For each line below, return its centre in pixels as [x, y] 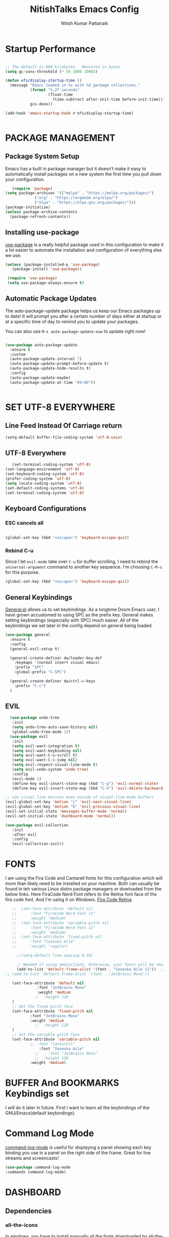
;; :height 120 [52, 1058]
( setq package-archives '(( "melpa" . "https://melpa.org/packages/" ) [80, 193]
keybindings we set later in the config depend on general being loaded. [79, 626]
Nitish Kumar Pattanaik [84, 23]
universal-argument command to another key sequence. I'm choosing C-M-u [84, 567]
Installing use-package [42, 232]
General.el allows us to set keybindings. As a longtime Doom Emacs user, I [82, 609]
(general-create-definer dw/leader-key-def [56, 658]
